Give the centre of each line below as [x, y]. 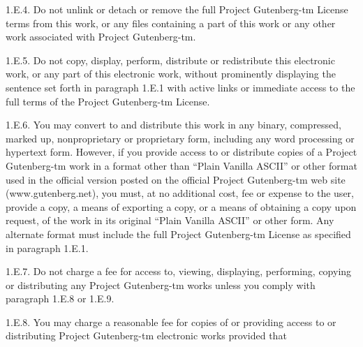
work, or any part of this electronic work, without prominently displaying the [171, 74]
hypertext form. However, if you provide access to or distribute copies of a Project [181, 152]
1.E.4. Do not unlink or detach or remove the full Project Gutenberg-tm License [177, 9]
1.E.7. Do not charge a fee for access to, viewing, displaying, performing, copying [179, 271]
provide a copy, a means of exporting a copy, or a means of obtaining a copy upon [181, 206]
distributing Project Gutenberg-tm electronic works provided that [146, 335]
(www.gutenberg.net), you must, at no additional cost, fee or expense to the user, [180, 193]
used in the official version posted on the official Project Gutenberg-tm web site [176, 179]
